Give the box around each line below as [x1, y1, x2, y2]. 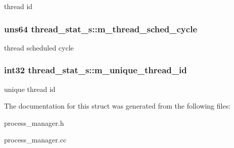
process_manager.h [4, 117, 64, 128]
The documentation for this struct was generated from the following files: [4, 101, 231, 111]
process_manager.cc [4, 134, 67, 145]
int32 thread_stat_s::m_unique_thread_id [4, 64, 187, 76]
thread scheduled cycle [4, 42, 74, 53]
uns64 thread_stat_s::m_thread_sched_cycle [4, 22, 197, 35]
